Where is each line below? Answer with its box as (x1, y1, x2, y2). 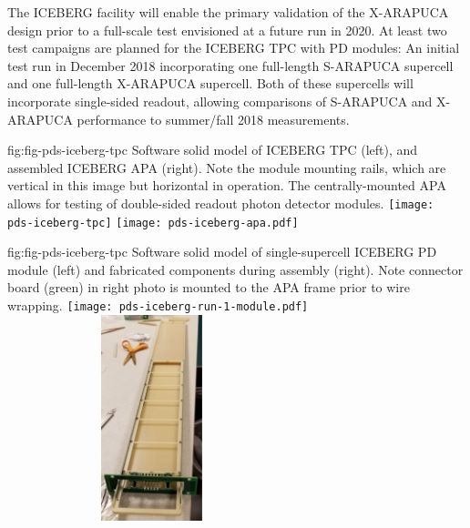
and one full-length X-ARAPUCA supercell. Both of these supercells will (7, 74, 414, 93)
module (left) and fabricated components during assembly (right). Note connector (7, 259, 464, 279)
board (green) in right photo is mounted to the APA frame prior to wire (7, 278, 410, 297)
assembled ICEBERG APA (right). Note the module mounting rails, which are (7, 157, 446, 177)
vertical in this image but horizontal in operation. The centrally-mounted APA (7, 176, 446, 195)
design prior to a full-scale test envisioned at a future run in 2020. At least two (7, 20, 447, 39)
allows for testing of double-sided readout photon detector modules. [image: (7, 193, 434, 212)
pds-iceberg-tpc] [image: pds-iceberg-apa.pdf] (7, 216, 299, 229)
